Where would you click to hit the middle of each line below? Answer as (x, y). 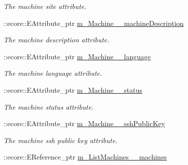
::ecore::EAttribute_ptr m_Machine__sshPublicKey (84, 123)
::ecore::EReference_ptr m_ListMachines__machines (85, 157)
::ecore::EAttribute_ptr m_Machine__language (77, 56)
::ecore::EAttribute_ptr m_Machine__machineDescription (94, 23)
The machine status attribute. (48, 106)
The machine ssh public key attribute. (61, 140)
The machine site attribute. (45, 6)
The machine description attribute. (56, 40)
